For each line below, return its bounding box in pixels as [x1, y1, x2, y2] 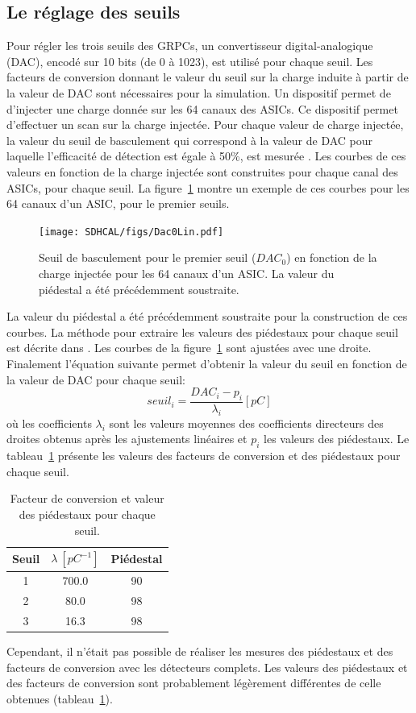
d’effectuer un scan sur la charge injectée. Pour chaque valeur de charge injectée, [6, 116, 404, 133]
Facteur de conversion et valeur [10, 490, 164, 507]
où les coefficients [6, 414, 92, 431]
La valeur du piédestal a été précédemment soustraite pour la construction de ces [6, 308, 408, 325]
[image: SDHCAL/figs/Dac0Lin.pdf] [39, 226, 224, 238]
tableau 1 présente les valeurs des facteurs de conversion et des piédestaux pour [6, 447, 401, 464]
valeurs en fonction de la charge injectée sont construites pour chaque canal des [6, 163, 398, 180]
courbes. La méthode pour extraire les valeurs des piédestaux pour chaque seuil [6, 323, 398, 340]
